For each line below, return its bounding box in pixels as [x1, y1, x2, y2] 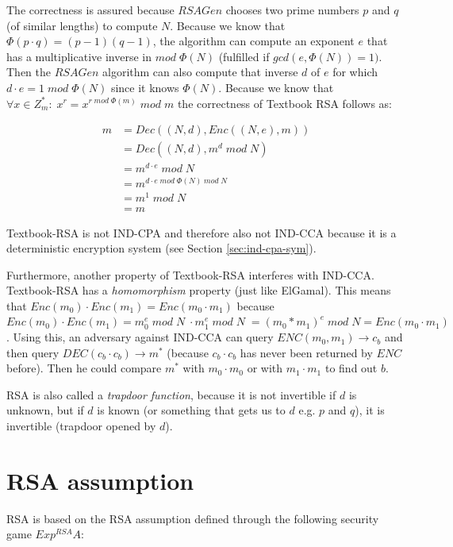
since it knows [110, 79, 179, 95]
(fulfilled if [218, 48, 270, 64]
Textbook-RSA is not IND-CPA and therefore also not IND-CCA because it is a [6, 224, 397, 241]
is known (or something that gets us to [97, 402, 286, 418]
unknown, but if [6, 402, 84, 418]
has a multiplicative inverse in [6, 48, 152, 64]
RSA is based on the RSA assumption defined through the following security [6, 510, 379, 526]
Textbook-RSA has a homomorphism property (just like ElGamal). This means [6, 282, 391, 299]
